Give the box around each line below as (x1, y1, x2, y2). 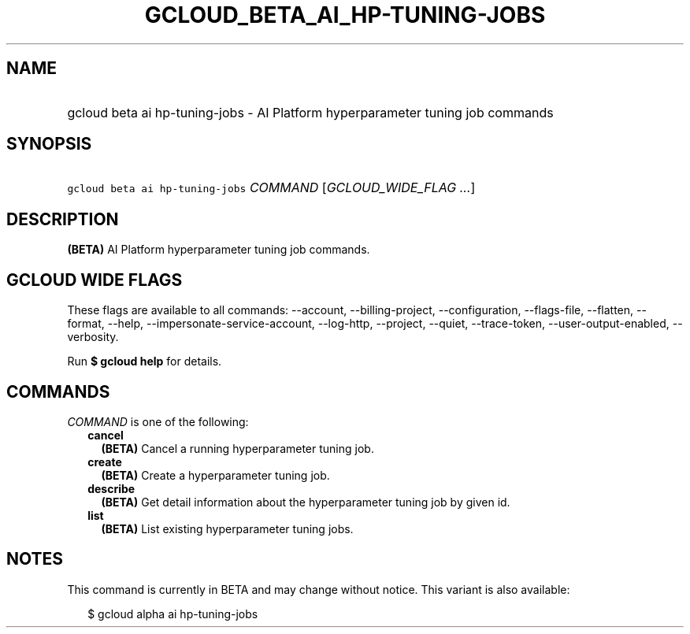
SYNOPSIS (6, 134, 92, 154)
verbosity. (67, 330, 119, 344)
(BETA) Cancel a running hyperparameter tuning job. (101, 441, 374, 455)
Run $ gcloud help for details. (67, 354, 222, 369)
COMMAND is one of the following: (67, 414, 249, 428)
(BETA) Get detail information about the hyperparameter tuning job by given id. (101, 495, 510, 509)
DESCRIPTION (6, 209, 119, 229)
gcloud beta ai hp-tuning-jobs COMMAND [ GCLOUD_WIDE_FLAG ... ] (67, 180, 476, 196)
